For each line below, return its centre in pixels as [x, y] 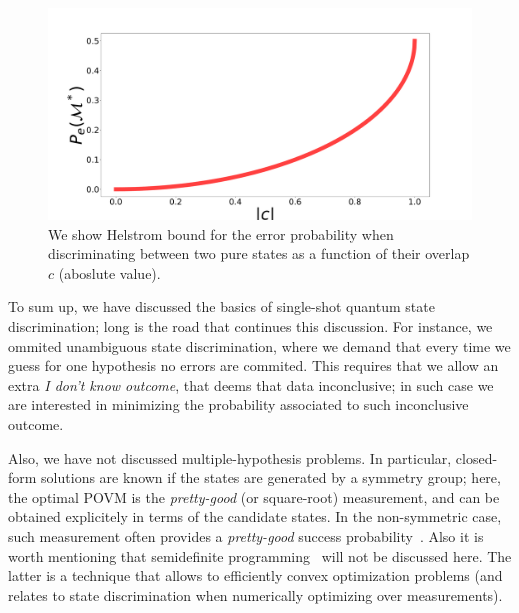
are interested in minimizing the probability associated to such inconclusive [238, 404]
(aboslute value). [109, 272]
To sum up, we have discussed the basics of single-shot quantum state [221, 306]
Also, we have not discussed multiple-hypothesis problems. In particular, [230, 457]
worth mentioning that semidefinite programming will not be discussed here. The [260, 555]
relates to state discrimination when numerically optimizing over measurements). [255, 594]
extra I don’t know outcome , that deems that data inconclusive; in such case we [251, 384]
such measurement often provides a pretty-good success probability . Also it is [246, 535]
